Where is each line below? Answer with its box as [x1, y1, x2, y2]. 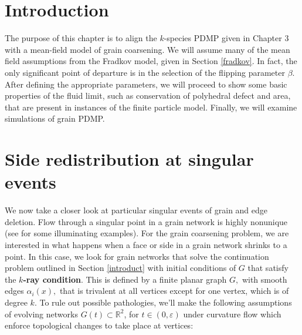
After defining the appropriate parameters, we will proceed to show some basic [5, 78, 287, 90]
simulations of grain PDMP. [5, 112, 105, 125]
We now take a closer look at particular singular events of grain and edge [5, 204, 268, 216]
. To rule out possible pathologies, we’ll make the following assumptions [34, 296, 292, 308]
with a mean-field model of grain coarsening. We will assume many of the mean [5, 43, 290, 55]
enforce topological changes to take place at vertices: [5, 319, 194, 331]
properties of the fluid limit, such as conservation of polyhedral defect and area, [5, 89, 291, 102]
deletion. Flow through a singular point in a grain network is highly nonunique [5, 215, 288, 227]
